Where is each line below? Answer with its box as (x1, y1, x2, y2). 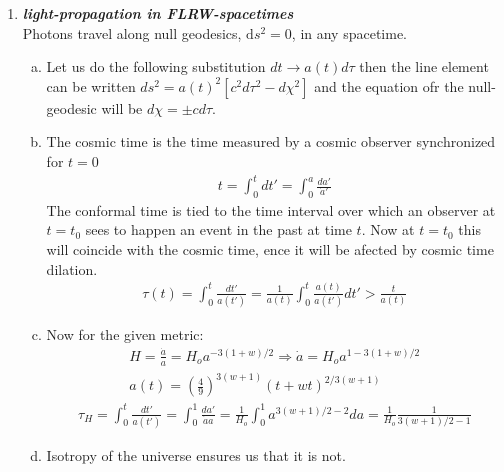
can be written (46, 75, 136, 96)
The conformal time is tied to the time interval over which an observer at (46, 199, 496, 220)
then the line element (359, 56, 489, 77)
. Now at (361, 219, 415, 240)
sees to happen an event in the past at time (85, 219, 352, 240)
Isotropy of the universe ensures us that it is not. (46, 444, 346, 465)
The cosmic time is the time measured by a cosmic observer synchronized (46, 131, 496, 152)
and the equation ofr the (314, 75, 464, 96)
